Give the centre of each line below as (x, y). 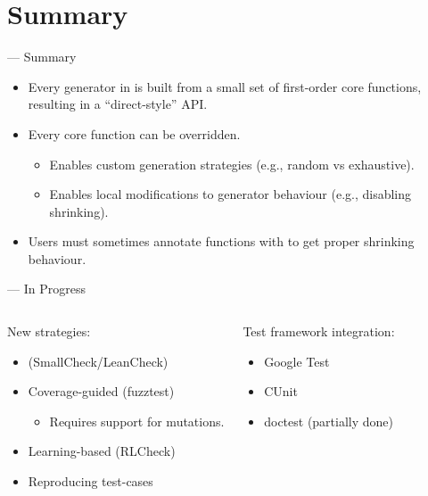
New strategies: (49, 331)
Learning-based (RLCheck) (102, 451)
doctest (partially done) (329, 421)
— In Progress (46, 289)
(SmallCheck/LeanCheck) (98, 361)
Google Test (297, 361)
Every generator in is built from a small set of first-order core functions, (225, 86)
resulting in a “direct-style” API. (118, 104)
